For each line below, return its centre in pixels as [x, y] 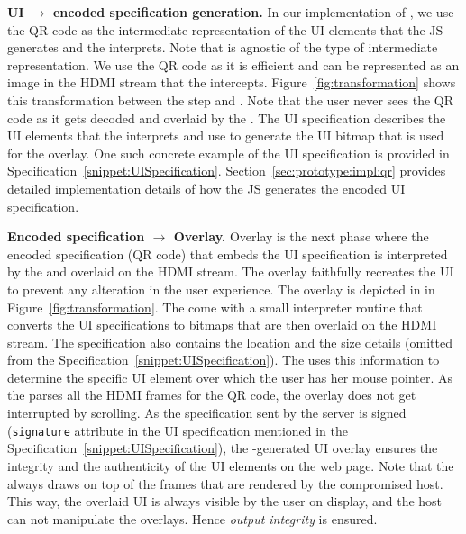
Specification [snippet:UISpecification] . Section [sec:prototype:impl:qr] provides [227, 171]
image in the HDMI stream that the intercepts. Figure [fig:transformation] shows [232, 82]
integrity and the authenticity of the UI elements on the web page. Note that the [231, 465]
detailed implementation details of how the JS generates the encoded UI [206, 188]
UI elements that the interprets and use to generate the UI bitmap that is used [226, 136]
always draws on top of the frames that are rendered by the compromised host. [225, 483]
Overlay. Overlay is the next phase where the [301, 236]
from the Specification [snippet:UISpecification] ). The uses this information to [224, 360]
